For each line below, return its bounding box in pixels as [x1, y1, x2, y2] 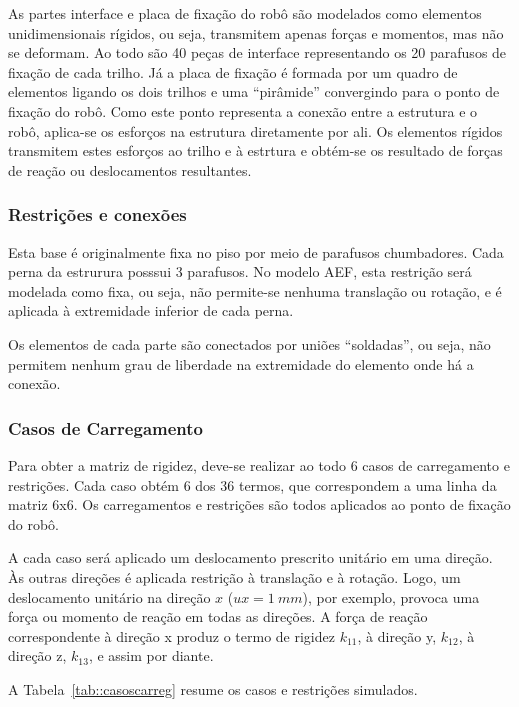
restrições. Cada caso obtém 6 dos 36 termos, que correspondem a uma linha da [8, 474, 497, 495]
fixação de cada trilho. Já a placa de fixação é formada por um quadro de [8, 61, 458, 82]
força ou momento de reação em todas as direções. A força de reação [8, 606, 428, 627]
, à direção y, [357, 625, 437, 646]
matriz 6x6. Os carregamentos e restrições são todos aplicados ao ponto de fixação [8, 494, 511, 515]
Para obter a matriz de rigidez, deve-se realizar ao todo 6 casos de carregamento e [8, 454, 510, 475]
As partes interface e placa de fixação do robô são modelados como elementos [8, 3, 482, 23]
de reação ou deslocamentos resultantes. [8, 159, 252, 180]
